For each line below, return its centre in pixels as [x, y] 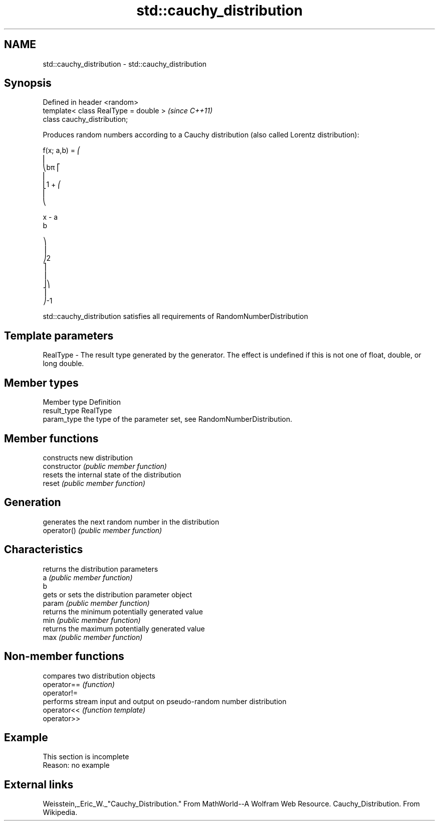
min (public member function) [92, 620]
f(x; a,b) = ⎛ [62, 150]
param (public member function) [96, 603]
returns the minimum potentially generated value [123, 611]
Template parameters [59, 336]
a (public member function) [88, 577]
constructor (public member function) [105, 466]
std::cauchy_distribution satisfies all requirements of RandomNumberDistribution [175, 316]
